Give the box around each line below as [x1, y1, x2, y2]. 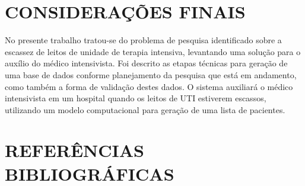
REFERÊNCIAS [5, 138, 145, 162]
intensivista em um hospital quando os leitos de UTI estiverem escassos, [5, 92, 266, 104]
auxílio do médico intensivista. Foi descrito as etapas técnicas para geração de [5, 57, 288, 69]
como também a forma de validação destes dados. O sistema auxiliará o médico [5, 80, 293, 92]
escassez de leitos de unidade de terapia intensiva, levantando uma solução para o [5, 45, 301, 57]
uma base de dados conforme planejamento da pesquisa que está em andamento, [5, 68, 297, 81]
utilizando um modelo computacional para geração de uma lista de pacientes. [5, 103, 285, 116]
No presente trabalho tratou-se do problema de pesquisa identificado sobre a [5, 34, 282, 46]
